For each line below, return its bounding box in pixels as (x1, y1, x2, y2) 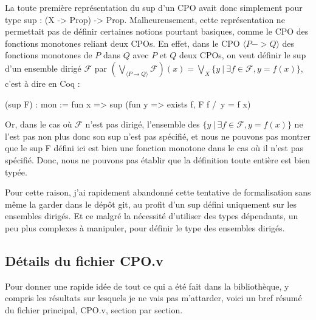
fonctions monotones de (5, 49, 92, 61)
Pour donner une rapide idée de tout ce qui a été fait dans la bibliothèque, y (5, 279, 289, 292)
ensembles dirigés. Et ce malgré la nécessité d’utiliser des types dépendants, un (5, 209, 298, 222)
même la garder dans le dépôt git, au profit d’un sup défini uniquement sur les (5, 197, 297, 210)
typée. (5, 165, 27, 178)
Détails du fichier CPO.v (5, 251, 163, 270)
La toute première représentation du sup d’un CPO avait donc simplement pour (5, 1, 303, 13)
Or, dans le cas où (5, 118, 72, 131)
